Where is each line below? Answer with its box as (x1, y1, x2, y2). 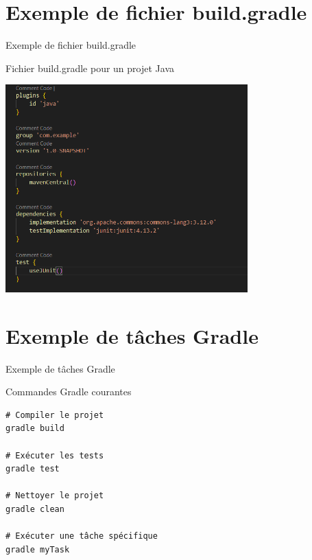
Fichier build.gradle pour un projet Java (5, 60, 174, 75)
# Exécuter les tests (5, 450, 104, 460)
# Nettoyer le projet (5, 491, 104, 501)
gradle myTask (5, 544, 70, 555)
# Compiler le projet (5, 410, 104, 420)
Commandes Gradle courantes (5, 384, 132, 399)
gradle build (5, 423, 64, 434)
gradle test (5, 464, 60, 474)
